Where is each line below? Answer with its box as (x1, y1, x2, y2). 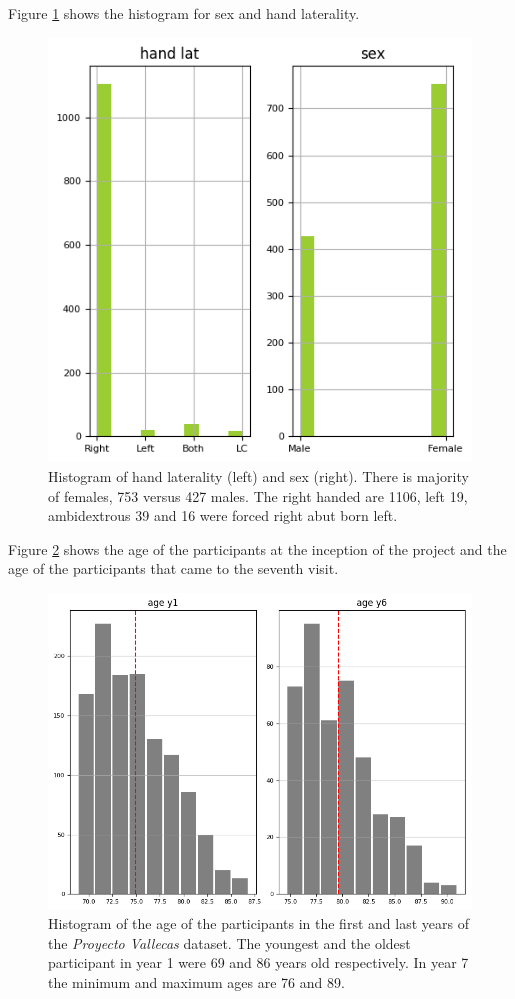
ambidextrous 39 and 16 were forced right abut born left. (48, 505, 398, 526)
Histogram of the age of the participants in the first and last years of (48, 913, 469, 934)
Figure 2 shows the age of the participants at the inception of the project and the (8, 538, 507, 559)
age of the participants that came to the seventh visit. (8, 558, 339, 579)
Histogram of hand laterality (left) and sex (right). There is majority (48, 466, 469, 487)
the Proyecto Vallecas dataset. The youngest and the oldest (48, 932, 411, 953)
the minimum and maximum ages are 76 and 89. (48, 972, 345, 993)
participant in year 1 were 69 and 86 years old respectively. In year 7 (48, 952, 469, 973)
